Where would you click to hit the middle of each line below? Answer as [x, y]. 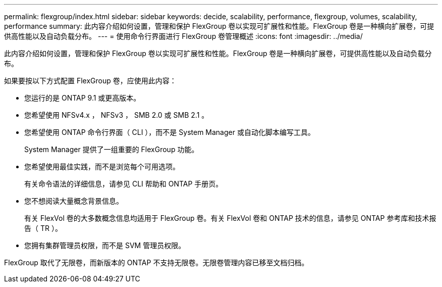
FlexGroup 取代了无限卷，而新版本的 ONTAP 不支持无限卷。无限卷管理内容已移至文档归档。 [156, 262]
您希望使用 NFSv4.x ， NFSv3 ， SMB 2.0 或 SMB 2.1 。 [117, 115]
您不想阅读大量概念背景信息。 [74, 201]
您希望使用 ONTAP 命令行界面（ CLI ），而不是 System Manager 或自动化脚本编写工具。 [170, 132]
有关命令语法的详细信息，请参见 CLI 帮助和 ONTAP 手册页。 [124, 184]
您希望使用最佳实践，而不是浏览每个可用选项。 [102, 166]
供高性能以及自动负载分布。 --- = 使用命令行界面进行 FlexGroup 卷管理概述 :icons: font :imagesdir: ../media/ [183, 36]
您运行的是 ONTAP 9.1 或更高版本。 [82, 98]
